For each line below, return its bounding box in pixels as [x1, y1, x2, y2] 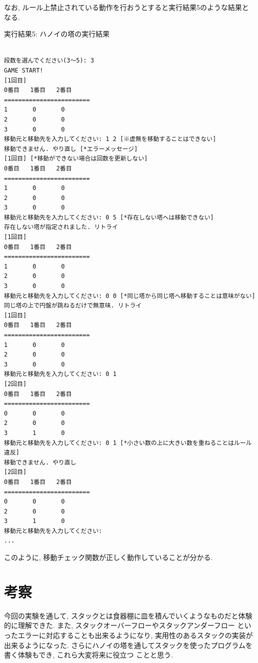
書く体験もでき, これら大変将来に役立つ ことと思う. [4, 649, 173, 660]
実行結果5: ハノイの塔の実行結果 [4, 28, 110, 39]
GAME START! [4, 66, 43, 74]
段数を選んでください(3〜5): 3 [4, 57, 94, 64]
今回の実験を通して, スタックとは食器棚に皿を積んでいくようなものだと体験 [4, 610, 253, 620]
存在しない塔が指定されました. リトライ [4, 223, 118, 231]
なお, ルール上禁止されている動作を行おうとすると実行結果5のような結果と [4, 2, 249, 12]
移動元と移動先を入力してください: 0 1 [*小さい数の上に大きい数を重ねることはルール [4, 439, 252, 446]
